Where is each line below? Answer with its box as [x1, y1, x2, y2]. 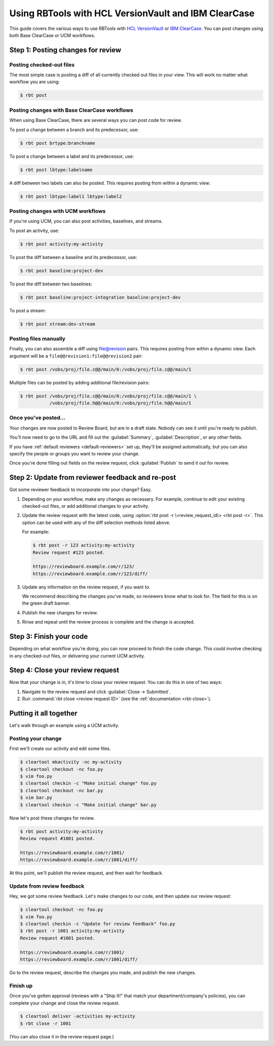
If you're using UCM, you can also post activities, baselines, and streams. [9, 218, 163, 224]
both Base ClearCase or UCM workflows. [9, 32, 96, 38]
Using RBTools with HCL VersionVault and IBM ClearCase [9, 8, 255, 19]
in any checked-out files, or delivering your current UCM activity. [9, 652, 146, 659]
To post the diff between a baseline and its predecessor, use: [9, 254, 138, 260]
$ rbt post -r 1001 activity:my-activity [20, 928, 125, 934]
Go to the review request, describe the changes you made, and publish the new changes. [9, 969, 196, 975]
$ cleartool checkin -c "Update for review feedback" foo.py [20, 921, 176, 927]
